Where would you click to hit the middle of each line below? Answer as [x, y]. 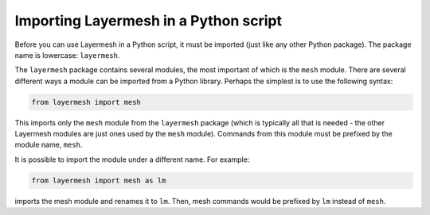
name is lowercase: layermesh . [67, 55]
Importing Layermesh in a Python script [149, 21]
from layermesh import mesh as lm [99, 180]
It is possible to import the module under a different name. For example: [132, 159]
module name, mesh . [49, 145]
